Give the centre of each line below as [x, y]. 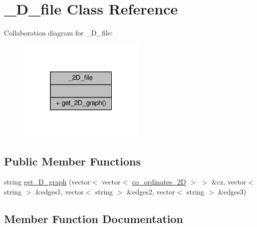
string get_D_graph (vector [47, 182]
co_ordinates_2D [159, 182]
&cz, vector [229, 182]
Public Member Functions [72, 161]
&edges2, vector [151, 192]
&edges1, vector [60, 192]
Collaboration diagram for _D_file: [58, 33]
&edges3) [232, 192]
